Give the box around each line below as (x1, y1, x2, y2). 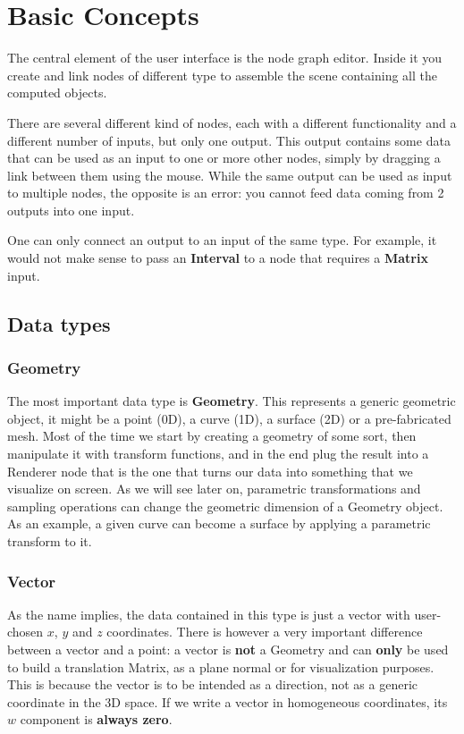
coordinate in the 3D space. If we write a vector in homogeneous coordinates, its (7, 692, 448, 711)
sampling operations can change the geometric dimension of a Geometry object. (7, 496, 443, 515)
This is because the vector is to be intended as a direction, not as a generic (7, 675, 418, 694)
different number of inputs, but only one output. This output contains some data (7, 131, 451, 149)
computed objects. (7, 83, 107, 102)
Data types (7, 309, 111, 337)
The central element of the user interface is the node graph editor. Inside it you (7, 48, 443, 67)
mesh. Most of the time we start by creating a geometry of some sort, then (7, 426, 417, 445)
